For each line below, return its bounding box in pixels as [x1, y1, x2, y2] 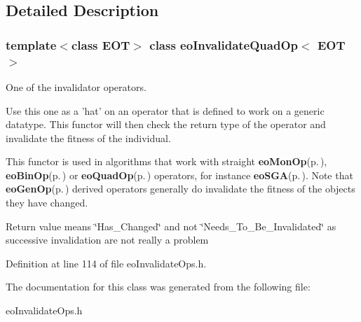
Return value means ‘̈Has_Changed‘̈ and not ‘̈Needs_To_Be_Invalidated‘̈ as [6, 218, 336, 233]
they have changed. [6, 195, 88, 210]
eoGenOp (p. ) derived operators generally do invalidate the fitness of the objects [6, 181, 355, 196]
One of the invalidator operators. [6, 79, 147, 94]
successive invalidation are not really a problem [6, 232, 209, 247]
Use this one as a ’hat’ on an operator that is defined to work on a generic [6, 103, 325, 118]
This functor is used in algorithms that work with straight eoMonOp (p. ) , [6, 154, 327, 169]
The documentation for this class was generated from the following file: [6, 279, 311, 294]
